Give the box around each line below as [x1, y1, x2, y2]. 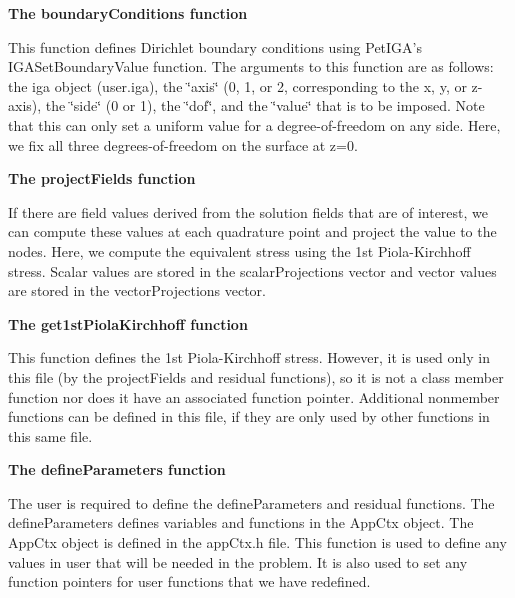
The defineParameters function [8, 459, 226, 480]
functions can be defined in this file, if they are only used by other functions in [8, 406, 490, 427]
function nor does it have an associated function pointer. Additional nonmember [8, 386, 500, 407]
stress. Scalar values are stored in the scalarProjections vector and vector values [8, 260, 497, 281]
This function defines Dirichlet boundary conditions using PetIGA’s [8, 36, 423, 57]
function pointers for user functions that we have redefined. [8, 571, 371, 592]
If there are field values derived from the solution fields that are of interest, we [8, 201, 489, 222]
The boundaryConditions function [8, 3, 248, 23]
